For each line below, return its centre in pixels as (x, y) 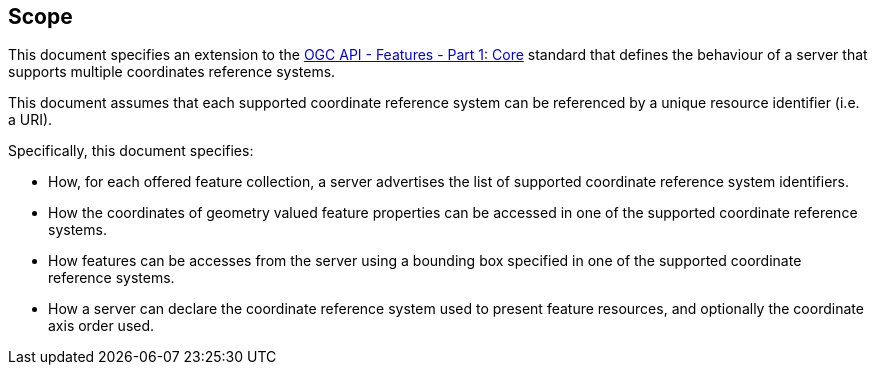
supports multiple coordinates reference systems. (172, 72)
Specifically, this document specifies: (131, 151)
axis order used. (101, 326)
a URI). (30, 120)
